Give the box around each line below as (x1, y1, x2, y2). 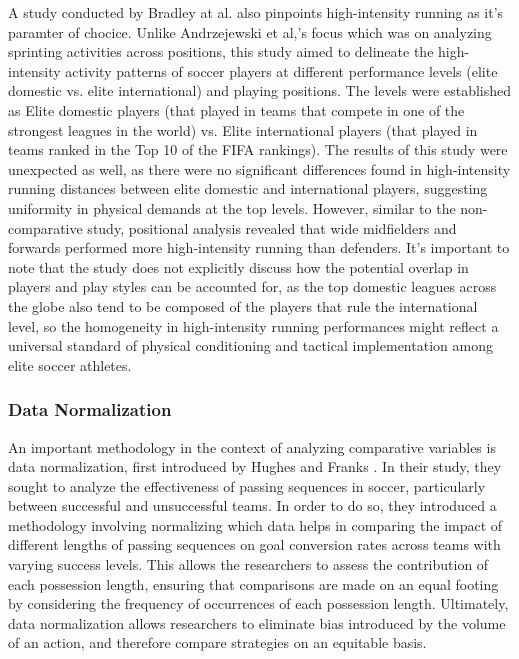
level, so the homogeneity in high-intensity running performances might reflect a (8, 315, 499, 336)
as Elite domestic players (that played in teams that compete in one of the (8, 99, 465, 120)
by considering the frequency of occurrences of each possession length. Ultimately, (8, 593, 509, 614)
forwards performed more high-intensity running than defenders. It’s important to (8, 237, 510, 258)
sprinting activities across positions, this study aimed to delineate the (8, 41, 434, 62)
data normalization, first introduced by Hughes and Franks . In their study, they (8, 456, 502, 477)
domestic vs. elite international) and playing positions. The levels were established (8, 80, 512, 101)
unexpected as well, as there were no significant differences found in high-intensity (8, 158, 511, 179)
